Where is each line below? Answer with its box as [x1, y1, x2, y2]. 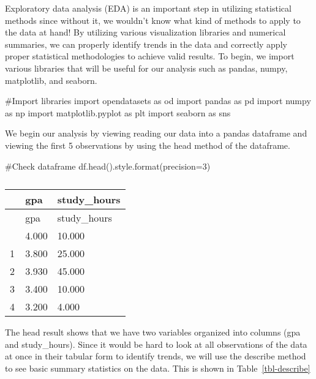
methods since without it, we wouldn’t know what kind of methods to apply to [5, 13, 301, 26]
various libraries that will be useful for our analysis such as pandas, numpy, [5, 61, 288, 74]
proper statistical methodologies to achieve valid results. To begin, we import [5, 50, 295, 62]
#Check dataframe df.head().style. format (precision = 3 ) [5, 159, 211, 172]
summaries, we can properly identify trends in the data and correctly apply [5, 37, 287, 50]
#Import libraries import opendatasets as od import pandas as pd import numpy [5, 94, 311, 107]
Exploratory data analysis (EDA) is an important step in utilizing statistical [5, 2, 292, 14]
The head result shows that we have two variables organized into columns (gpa [5, 326, 301, 339]
